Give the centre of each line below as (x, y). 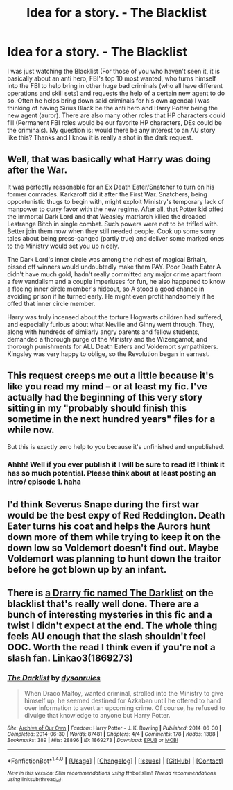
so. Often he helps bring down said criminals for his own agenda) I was (109, 100)
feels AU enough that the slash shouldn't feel (106, 637)
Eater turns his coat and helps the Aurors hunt (109, 526)
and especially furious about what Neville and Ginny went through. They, (111, 324)
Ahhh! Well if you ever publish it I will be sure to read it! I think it (116, 464)
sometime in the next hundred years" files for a (111, 419)
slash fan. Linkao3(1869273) (70, 658)
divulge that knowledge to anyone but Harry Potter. (97, 715)
